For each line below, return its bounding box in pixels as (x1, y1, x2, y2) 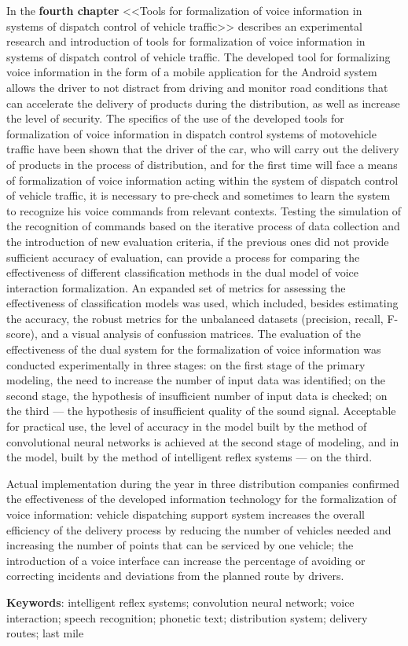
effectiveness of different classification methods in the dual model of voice (6, 264, 358, 281)
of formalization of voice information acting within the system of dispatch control (6, 171, 399, 188)
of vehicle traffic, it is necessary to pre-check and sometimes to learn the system (6, 187, 391, 204)
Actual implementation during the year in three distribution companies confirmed (6, 475, 400, 491)
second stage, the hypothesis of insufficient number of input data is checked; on (6, 387, 388, 403)
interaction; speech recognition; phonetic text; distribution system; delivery (6, 609, 368, 626)
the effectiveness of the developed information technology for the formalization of (6, 490, 397, 507)
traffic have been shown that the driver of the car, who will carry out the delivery (6, 141, 399, 157)
